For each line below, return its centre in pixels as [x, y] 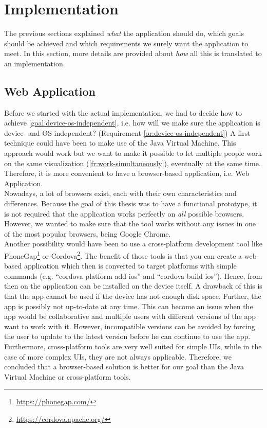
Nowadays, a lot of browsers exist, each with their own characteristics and [120, 193]
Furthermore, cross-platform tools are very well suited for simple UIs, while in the [133, 346]
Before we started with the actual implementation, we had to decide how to [123, 112]
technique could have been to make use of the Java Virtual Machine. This [120, 143]
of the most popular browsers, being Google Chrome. [88, 233]
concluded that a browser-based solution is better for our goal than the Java [124, 367]
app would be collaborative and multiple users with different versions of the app [130, 316]
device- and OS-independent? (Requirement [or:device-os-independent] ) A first [127, 132]
